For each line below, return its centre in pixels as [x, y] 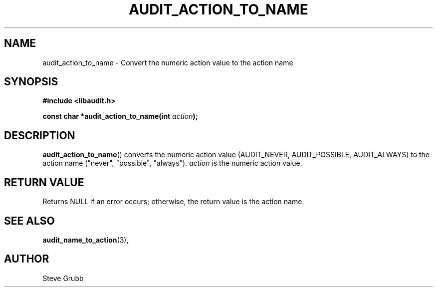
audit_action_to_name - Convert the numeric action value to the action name [168, 62]
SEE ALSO [29, 221]
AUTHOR [27, 259]
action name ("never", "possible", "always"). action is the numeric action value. [172, 163]
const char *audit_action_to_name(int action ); [120, 116]
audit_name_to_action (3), [86, 240]
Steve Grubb [63, 278]
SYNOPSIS [31, 82]
